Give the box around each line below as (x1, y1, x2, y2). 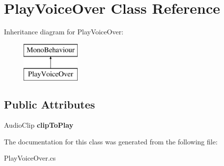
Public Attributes (4, 97, 95, 112)
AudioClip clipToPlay (4, 120, 74, 130)
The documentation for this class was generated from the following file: (4, 136, 218, 146)
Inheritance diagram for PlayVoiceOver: (4, 27, 124, 37)
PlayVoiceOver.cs (4, 153, 56, 163)
